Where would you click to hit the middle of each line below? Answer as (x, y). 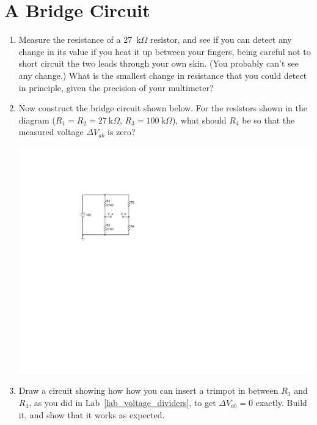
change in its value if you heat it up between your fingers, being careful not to (165, 51)
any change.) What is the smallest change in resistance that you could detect (163, 75)
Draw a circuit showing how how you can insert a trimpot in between (148, 390)
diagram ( (37, 120)
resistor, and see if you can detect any (221, 39)
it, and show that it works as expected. (92, 414)
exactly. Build (281, 402)
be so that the (268, 120)
